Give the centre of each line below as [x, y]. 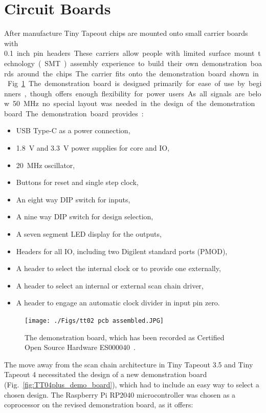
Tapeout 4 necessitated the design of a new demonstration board [106, 374]
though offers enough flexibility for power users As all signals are [137, 93]
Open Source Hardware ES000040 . [80, 347]
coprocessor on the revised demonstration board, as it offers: [99, 405]
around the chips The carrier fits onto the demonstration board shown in [138, 73]
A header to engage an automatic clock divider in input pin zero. [118, 303]
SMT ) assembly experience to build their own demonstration [146, 63]
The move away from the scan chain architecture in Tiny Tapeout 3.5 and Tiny [129, 364]
